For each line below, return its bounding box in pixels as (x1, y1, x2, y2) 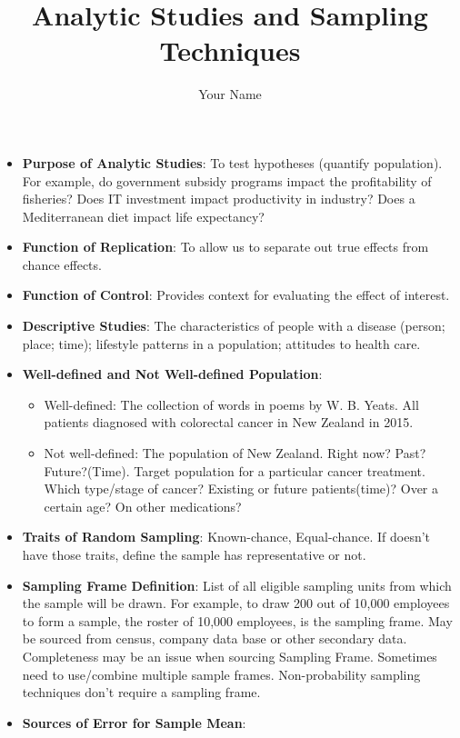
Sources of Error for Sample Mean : (22, 713, 246, 732)
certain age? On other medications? (44, 496, 242, 515)
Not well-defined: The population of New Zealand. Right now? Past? (44, 444, 426, 463)
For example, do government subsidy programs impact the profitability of (22, 171, 432, 190)
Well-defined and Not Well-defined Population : (22, 364, 323, 384)
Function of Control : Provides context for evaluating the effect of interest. (22, 285, 450, 304)
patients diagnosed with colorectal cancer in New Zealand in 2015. (44, 413, 414, 432)
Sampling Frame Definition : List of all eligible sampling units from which (22, 575, 452, 594)
